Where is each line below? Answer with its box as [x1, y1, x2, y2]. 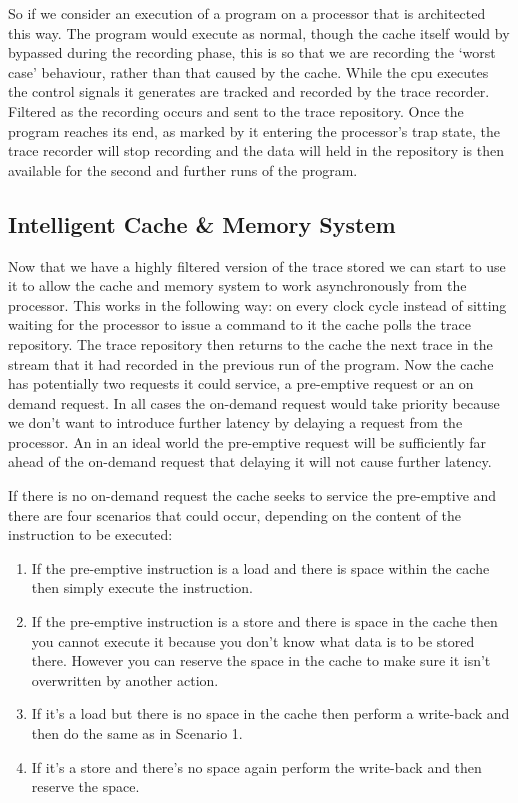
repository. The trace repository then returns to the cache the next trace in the [8, 333, 493, 354]
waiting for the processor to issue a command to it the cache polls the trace [8, 314, 471, 335]
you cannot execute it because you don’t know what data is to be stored [31, 630, 475, 651]
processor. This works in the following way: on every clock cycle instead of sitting [8, 294, 507, 315]
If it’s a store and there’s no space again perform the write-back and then [31, 756, 482, 777]
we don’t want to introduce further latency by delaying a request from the [8, 412, 463, 433]
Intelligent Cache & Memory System [8, 208, 396, 239]
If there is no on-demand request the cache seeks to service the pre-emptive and [8, 485, 497, 506]
